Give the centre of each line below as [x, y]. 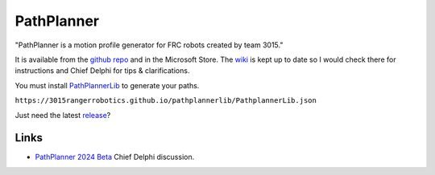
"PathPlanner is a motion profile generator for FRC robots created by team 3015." [149, 45]
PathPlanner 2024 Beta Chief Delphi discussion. [115, 157]
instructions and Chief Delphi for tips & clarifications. [102, 71]
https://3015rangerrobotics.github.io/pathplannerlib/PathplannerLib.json [166, 101]
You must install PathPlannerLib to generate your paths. [107, 85]
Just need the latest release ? [63, 115]
